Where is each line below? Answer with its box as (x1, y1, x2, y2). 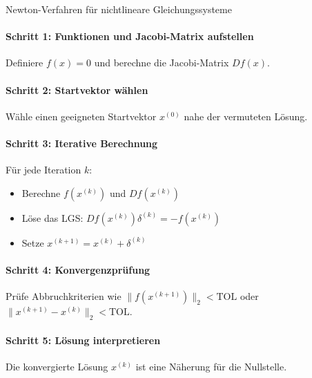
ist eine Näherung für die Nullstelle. (135, 359, 287, 373)
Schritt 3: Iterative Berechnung (6, 135, 158, 150)
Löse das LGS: (21, 210, 84, 225)
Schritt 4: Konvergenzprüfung (6, 262, 150, 276)
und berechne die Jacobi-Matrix (94, 55, 229, 70)
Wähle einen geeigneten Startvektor (6, 108, 157, 123)
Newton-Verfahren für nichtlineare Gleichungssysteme (6, 2, 232, 16)
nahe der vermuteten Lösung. (184, 108, 308, 123)
